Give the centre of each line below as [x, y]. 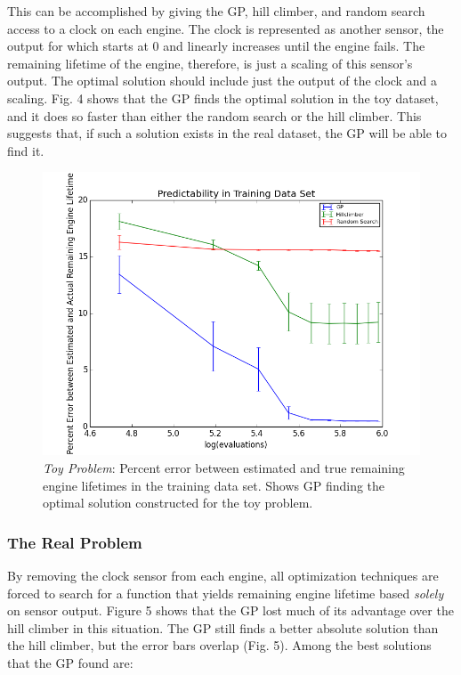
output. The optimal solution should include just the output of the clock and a [222, 81]
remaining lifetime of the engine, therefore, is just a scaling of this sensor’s [210, 63]
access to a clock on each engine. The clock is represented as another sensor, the [226, 28]
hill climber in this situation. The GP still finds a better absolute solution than [223, 627]
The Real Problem [75, 542]
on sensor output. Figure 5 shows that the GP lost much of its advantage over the [230, 610]
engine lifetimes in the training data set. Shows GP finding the [214, 485]
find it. [26, 150]
